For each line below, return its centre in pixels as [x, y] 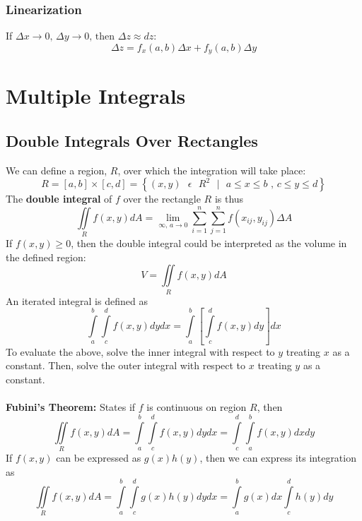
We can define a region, [57, 170]
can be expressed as [99, 457]
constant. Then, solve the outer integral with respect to [126, 365]
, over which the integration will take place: [212, 170]
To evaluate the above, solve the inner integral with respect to [140, 351]
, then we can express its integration [278, 457]
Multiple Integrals [96, 96]
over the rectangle [162, 199]
